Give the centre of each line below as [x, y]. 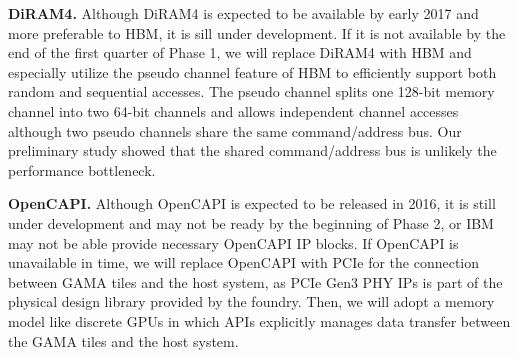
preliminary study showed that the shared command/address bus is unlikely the [252, 150]
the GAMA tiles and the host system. [123, 340]
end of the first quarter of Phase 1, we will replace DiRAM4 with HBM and [240, 52]
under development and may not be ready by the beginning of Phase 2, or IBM [251, 222]
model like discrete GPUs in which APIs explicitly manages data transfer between [259, 320]
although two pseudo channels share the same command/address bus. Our [235, 130]
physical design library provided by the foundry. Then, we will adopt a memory [251, 301]
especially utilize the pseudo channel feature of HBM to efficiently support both [252, 71]
